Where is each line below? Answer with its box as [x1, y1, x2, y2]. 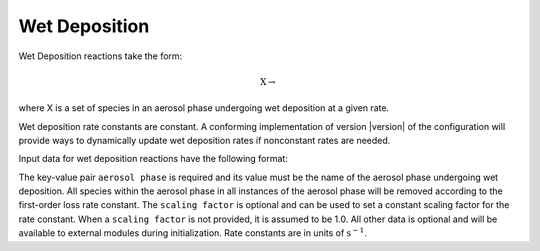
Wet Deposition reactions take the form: [18, 50, 183, 62]
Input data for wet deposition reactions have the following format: [18, 153, 289, 165]
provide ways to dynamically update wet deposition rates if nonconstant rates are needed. [18, 134, 391, 146]
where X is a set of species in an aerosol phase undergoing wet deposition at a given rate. [18, 102, 390, 114]
